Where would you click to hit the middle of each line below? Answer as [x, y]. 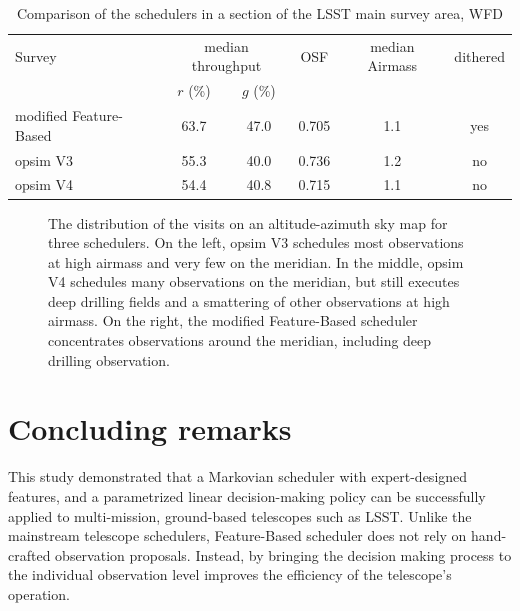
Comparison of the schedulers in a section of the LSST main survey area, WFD [260, 13]
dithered [479, 55]
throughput [226, 65]
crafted [29, 554]
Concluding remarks [150, 428]
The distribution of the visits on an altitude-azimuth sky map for [248, 222]
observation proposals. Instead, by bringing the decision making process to [283, 554]
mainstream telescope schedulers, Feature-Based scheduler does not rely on [237, 535]
